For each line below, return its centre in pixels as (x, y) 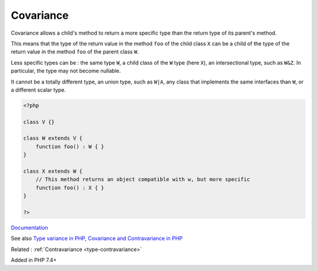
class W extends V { (53, 138)
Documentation (29, 227)
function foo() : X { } (70, 188)
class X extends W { (53, 171)
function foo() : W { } (70, 146)
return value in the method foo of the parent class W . (75, 52)
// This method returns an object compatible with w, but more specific (143, 180)
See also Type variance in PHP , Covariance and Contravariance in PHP (97, 239)
